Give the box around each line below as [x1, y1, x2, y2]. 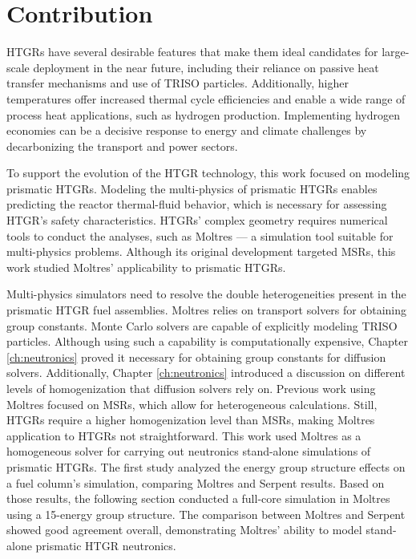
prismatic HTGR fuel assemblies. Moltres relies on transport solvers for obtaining [6, 302, 407, 318]
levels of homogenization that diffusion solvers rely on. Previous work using [6, 380, 376, 396]
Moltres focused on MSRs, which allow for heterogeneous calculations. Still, [6, 395, 378, 412]
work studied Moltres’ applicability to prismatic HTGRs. [6, 258, 286, 275]
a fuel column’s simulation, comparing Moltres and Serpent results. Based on [6, 474, 385, 491]
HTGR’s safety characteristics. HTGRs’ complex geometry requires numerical [6, 212, 388, 229]
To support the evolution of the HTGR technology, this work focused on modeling [6, 164, 410, 181]
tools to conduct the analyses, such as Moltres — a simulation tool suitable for [6, 227, 394, 244]
